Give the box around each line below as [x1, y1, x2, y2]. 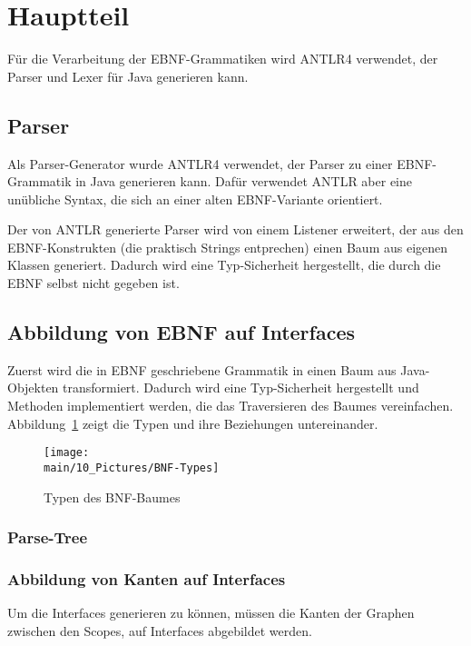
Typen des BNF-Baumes [44, 487, 181, 506]
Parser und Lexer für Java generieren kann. [7, 66, 249, 85]
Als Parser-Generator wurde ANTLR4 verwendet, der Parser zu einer [7, 154, 393, 173]
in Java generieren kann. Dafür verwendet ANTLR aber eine [75, 172, 412, 191]
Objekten [7, 378, 59, 397]
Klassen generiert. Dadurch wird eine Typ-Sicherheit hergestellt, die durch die [7, 255, 441, 274]
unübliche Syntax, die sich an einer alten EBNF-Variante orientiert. [7, 189, 383, 208]
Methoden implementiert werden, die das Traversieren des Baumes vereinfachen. [7, 396, 454, 415]
